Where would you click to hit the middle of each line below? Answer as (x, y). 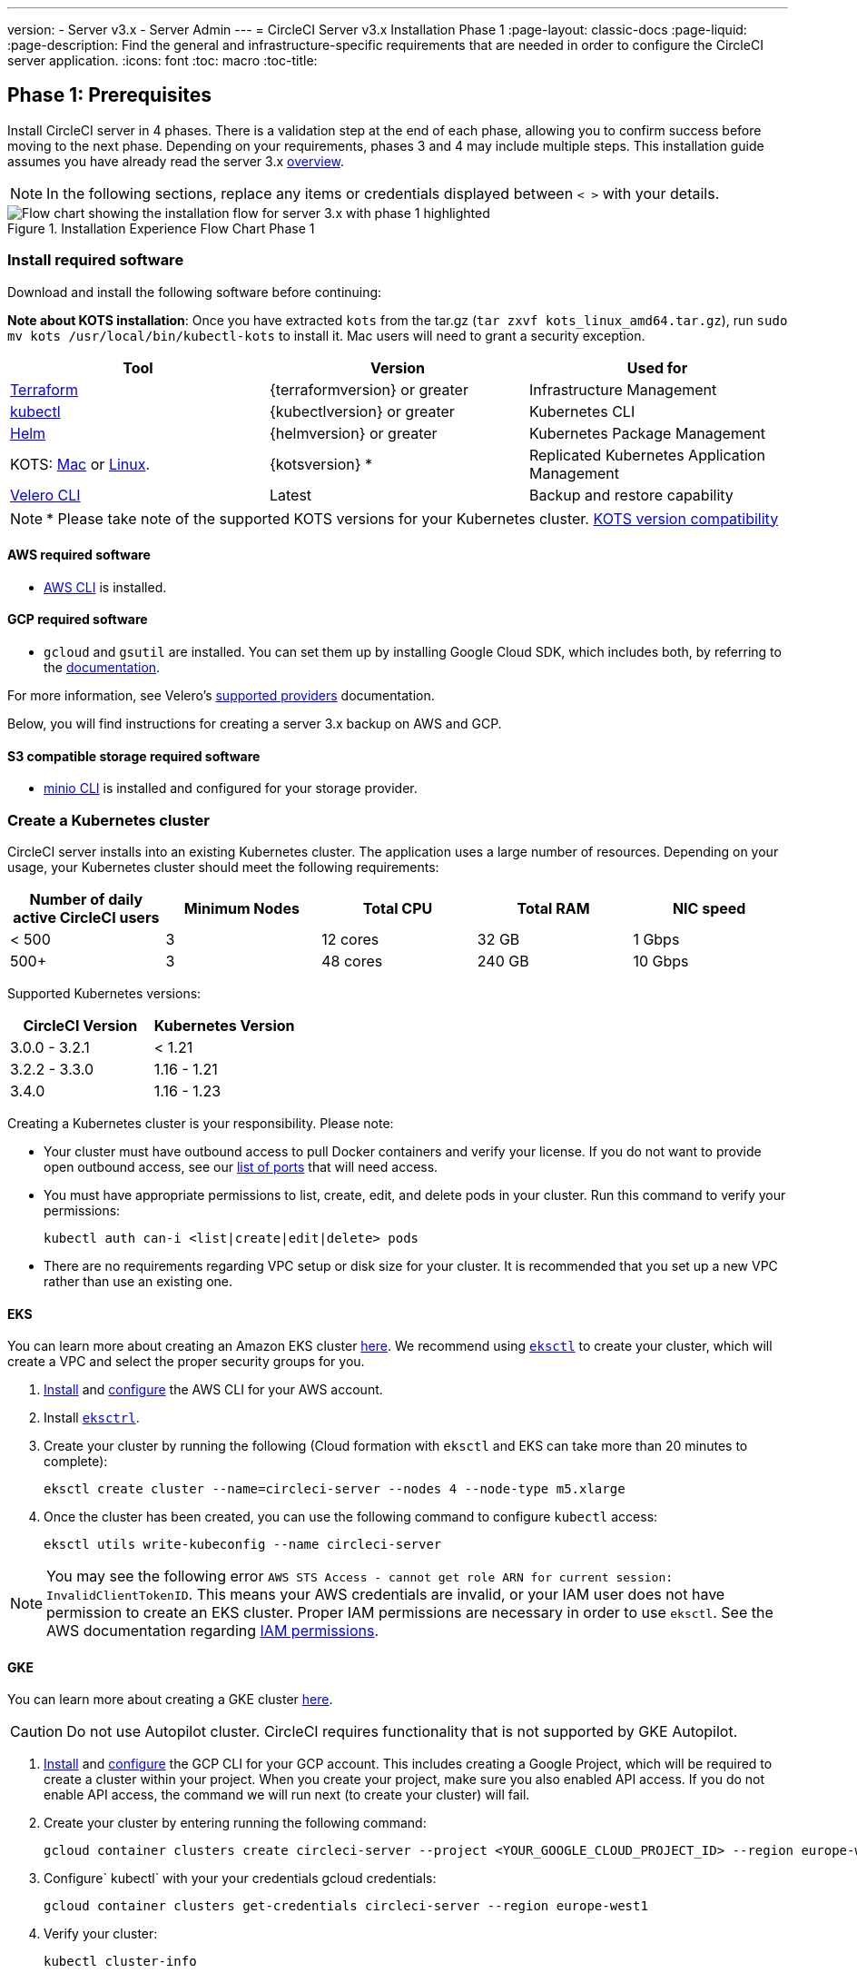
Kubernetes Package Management (647, 433)
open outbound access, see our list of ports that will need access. (241, 1167)
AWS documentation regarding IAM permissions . (212, 1631)
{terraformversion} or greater (369, 389)
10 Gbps (661, 961)
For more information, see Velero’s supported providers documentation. (221, 696)
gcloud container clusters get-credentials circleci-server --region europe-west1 (346, 1906)
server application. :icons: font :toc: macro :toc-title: (163, 60)
